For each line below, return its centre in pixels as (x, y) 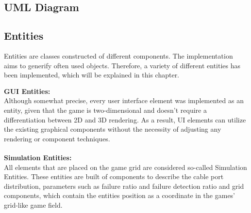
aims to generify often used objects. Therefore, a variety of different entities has (122, 65)
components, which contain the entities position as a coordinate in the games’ (120, 195)
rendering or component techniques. (57, 138)
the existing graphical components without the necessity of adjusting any (113, 129)
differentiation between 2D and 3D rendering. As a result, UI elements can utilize (125, 119)
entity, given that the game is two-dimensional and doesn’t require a (105, 110)
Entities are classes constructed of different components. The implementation (118, 55)
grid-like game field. (33, 205)
